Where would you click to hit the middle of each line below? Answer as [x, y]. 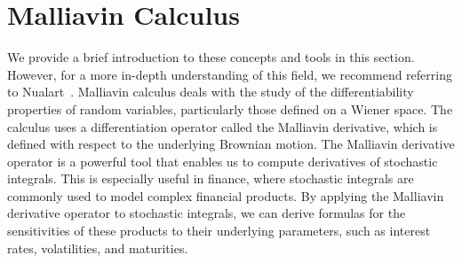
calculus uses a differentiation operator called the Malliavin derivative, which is [223, 126]
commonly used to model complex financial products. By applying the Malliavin [226, 195]
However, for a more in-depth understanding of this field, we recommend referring [230, 74]
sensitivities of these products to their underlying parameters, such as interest [219, 231]
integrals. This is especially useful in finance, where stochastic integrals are [211, 178]
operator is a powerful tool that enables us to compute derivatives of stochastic [223, 161]
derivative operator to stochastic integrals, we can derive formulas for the [207, 213]
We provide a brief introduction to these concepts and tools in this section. [211, 57]
